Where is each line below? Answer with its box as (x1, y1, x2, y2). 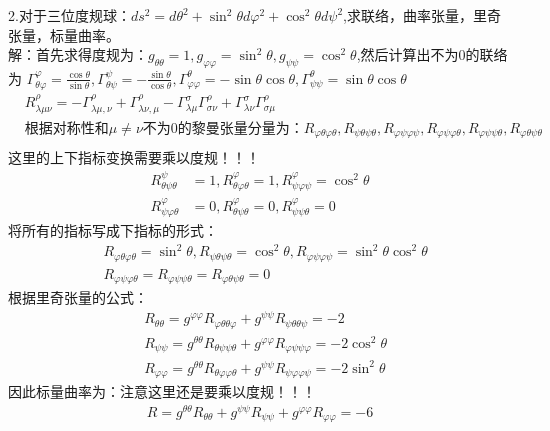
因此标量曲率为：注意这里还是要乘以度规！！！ (8, 381, 316, 402)
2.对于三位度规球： (8, 5, 131, 25)
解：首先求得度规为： (8, 44, 148, 65)
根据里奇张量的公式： (8, 287, 148, 308)
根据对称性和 (24, 121, 109, 136)
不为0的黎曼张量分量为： (142, 121, 304, 136)
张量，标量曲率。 (8, 24, 120, 45)
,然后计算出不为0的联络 (356, 44, 508, 65)
